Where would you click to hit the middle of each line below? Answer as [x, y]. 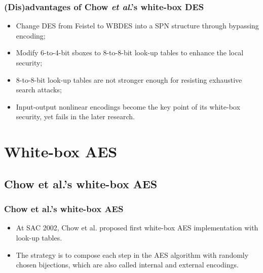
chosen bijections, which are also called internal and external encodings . [127, 265]
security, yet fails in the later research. [75, 116]
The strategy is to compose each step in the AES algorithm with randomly [132, 254]
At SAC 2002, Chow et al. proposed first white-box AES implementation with [137, 228]
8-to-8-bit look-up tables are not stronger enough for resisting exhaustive [129, 79]
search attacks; [39, 90]
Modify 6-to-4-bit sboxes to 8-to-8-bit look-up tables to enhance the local [130, 53]
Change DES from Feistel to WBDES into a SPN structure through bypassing [137, 26]
